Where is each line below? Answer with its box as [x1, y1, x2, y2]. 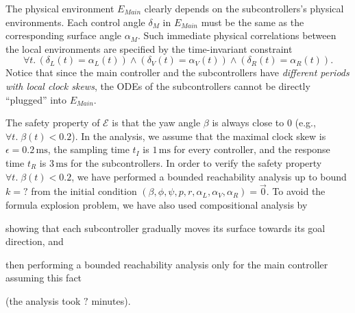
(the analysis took [5, 293, 81, 308]
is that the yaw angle [112, 115, 201, 130]
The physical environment [5, 1, 114, 15]
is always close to [212, 115, 284, 130]
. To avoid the [266, 184, 326, 198]
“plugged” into [5, 92, 67, 106]
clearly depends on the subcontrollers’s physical [144, 1, 344, 15]
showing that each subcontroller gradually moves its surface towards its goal [5, 220, 326, 235]
